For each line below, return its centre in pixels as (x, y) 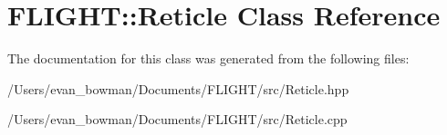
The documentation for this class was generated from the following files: (208, 58)
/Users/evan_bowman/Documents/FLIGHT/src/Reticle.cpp (177, 119)
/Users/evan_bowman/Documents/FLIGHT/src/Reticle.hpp (178, 88)
